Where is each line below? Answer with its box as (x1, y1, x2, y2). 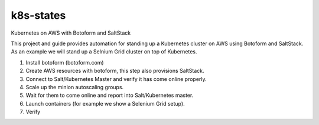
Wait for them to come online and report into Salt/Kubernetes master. (25, 92, 194, 99)
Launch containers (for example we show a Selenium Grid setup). (25, 100, 185, 107)
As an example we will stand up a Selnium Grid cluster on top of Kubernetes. (11, 48, 197, 55)
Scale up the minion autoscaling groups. (25, 83, 124, 90)
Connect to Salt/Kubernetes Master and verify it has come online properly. (25, 75, 207, 82)
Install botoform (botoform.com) (25, 59, 104, 66)
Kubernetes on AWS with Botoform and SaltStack (11, 29, 131, 36)
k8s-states (11, 9, 66, 22)
